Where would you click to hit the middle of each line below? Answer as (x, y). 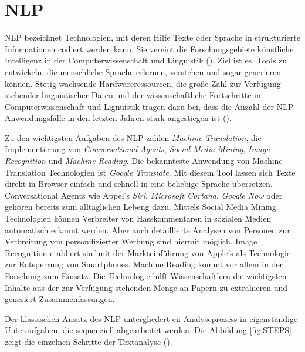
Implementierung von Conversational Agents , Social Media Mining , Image (137, 149)
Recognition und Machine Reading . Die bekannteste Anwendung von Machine (144, 161)
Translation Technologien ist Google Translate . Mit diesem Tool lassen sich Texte (150, 172)
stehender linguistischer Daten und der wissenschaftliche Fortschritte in (133, 95)
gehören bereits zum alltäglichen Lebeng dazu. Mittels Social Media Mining (140, 207)
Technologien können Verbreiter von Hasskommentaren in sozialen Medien (138, 218)
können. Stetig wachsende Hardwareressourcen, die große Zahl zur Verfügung (143, 83)
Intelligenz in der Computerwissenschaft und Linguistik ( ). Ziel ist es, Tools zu (146, 60)
